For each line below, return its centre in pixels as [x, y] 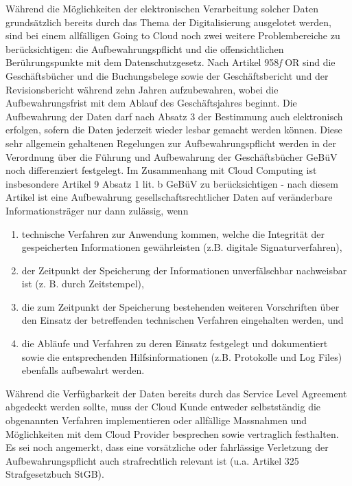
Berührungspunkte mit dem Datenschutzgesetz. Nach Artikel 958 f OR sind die [171, 62]
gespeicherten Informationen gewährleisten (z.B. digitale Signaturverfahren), [182, 247]
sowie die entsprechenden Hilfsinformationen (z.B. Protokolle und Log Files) [182, 356]
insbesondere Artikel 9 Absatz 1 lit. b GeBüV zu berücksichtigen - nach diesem [172, 183]
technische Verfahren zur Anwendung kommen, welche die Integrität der [173, 233]
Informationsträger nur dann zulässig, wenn [97, 210]
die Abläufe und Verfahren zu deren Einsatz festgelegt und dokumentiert [175, 343]
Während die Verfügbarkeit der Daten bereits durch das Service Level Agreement [176, 393]
